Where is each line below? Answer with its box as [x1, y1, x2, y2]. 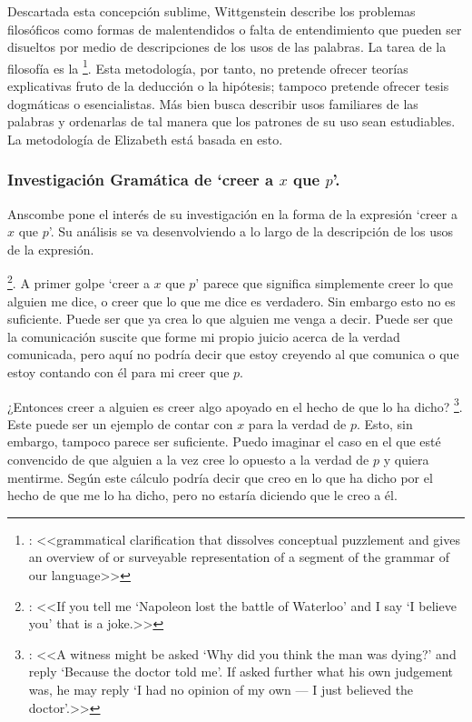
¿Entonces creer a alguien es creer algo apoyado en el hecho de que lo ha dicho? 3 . [7, 394, 463, 416]
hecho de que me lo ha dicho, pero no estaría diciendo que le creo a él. [7, 486, 398, 505]
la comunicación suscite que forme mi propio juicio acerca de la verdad [7, 326, 400, 346]
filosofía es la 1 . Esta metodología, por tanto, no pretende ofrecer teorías [7, 55, 408, 77]
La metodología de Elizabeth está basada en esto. [7, 129, 283, 148]
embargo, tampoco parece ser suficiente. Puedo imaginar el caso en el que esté [7, 432, 441, 451]
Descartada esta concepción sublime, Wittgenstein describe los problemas [7, 2, 416, 20]
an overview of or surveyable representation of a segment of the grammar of [28, 547, 450, 567]
